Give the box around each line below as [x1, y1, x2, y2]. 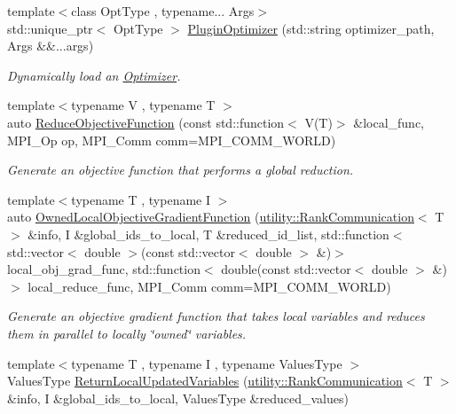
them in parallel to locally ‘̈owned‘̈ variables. [7, 324, 247, 342]
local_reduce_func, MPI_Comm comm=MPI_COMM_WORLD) [28, 277, 391, 295]
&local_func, [353, 113, 424, 131]
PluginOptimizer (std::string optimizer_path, [187, 19, 435, 37]
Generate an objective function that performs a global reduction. [7, 160, 354, 179]
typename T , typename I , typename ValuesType [71, 354, 342, 372]
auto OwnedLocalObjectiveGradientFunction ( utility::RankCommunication [7, 207, 414, 226]
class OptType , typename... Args [71, 2, 255, 20]
